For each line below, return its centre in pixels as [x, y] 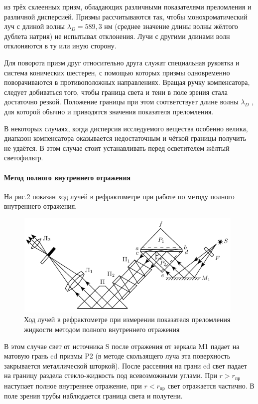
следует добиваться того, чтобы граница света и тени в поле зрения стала [116, 92]
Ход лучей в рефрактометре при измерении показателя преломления [127, 319]
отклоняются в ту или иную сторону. [60, 46]
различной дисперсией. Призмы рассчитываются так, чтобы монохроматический [126, 16]
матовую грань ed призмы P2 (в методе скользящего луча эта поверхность [117, 356]
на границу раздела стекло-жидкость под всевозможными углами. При [111, 375]
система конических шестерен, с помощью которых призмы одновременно [117, 72]
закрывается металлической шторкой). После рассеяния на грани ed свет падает [126, 365]
